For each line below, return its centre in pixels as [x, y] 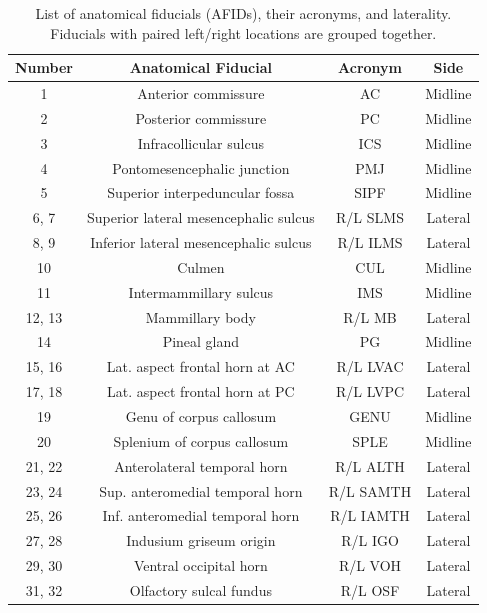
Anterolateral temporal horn [201, 465]
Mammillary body [200, 316]
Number [44, 67]
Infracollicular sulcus [200, 142]
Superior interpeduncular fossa [201, 192]
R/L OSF [370, 589]
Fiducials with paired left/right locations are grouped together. [243, 32]
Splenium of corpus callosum [201, 440]
